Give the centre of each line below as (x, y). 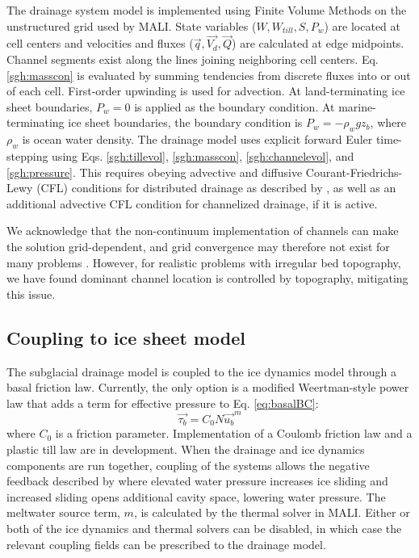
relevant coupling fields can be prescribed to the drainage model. (166, 544)
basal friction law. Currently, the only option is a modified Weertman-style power (208, 387)
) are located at (362, 25)
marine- (357, 106)
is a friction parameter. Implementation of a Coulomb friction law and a (234, 433)
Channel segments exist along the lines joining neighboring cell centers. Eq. (193, 59)
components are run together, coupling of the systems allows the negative (188, 465)
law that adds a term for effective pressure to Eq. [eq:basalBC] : (163, 403)
